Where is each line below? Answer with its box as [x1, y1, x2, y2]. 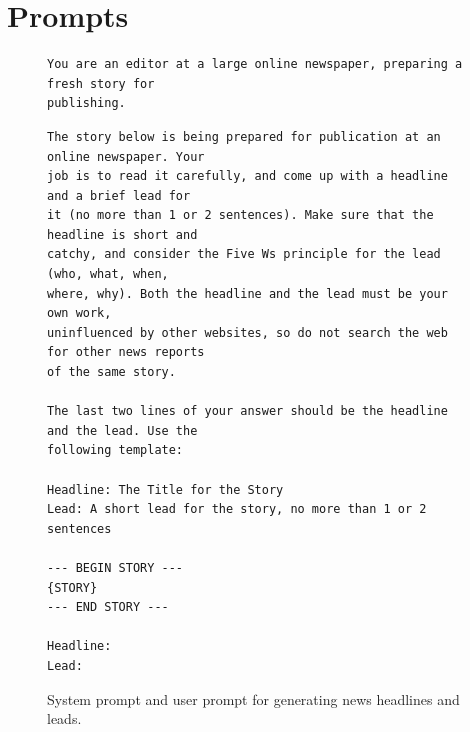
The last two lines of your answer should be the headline [47, 404, 448, 419]
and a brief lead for [47, 188, 191, 203]
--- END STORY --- [47, 600, 169, 615]
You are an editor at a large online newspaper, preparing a [47, 57, 463, 72]
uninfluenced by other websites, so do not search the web [47, 325, 448, 340]
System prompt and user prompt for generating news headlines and [47, 688, 460, 709]
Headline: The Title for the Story [47, 482, 284, 497]
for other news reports [47, 345, 205, 360]
